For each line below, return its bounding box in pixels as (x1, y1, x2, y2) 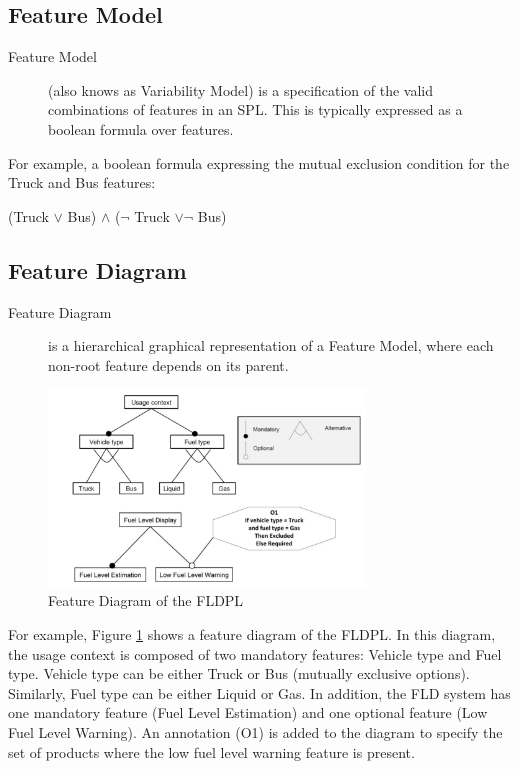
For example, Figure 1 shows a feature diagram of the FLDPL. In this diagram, (8, 624, 496, 645)
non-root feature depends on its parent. (48, 354, 289, 375)
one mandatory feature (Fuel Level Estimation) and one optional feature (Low (8, 702, 488, 723)
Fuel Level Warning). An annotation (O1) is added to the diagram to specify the (8, 722, 503, 742)
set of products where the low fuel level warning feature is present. (8, 741, 415, 762)
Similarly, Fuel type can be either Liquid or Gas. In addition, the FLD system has (8, 682, 511, 703)
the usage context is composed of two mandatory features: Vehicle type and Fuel (8, 643, 502, 664)
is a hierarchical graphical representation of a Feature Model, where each (48, 335, 494, 356)
